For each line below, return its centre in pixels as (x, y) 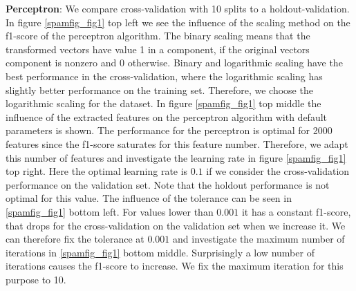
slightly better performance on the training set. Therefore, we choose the (159, 90)
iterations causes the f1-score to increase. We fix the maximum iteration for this (175, 266)
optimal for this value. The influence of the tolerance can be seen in (149, 198)
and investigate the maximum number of (259, 239)
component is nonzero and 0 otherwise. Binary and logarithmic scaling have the (174, 63)
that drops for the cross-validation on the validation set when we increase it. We (176, 225)
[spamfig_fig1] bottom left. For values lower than (110, 211)
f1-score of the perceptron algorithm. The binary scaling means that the (158, 36)
